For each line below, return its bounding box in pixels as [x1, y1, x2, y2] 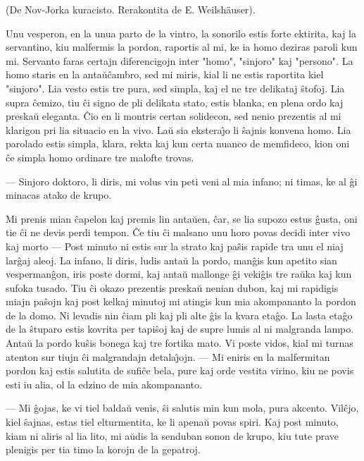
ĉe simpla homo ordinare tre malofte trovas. [6, 149, 194, 164]
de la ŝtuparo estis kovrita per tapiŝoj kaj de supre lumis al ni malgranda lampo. [6, 321, 354, 336]
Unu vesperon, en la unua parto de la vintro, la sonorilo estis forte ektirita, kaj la [6, 25, 356, 40]
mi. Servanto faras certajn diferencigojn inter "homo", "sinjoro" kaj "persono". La [6, 53, 353, 68]
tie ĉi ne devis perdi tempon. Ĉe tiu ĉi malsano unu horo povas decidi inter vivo [6, 225, 351, 240]
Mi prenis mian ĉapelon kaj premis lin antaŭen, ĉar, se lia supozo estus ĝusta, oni [6, 211, 358, 226]
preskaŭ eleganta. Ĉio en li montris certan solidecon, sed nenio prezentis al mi [6, 109, 341, 123]
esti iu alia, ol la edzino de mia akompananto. [6, 376, 202, 391]
